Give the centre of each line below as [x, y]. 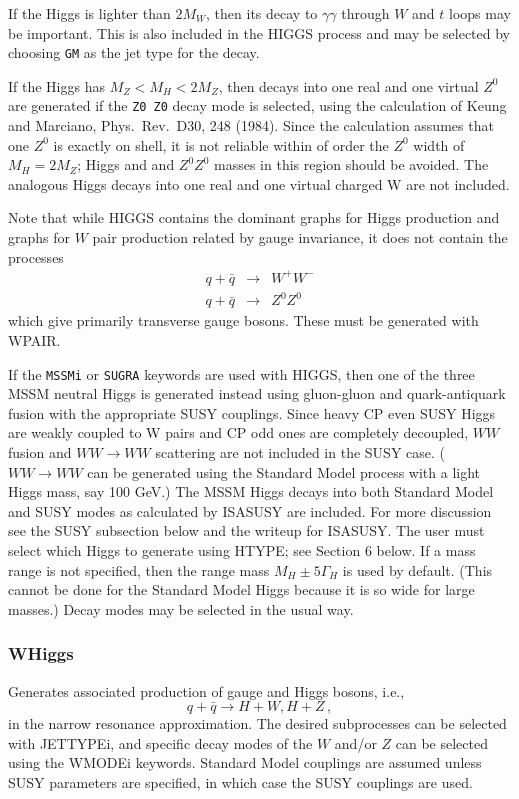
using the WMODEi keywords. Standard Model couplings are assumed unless [245, 762]
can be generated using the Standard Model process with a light [284, 471]
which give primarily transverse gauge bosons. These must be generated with [243, 320]
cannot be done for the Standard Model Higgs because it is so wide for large [241, 589]
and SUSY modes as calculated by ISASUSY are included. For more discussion [250, 510]
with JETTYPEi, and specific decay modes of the [160, 742]
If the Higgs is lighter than [89, 13]
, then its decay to [262, 13]
